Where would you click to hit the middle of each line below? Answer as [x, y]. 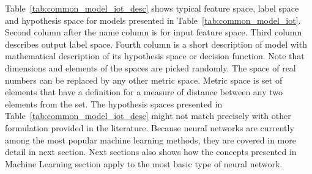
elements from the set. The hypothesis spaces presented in [114, 103]
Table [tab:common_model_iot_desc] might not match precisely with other [148, 116]
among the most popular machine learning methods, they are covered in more [150, 140]
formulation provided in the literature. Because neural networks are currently [150, 127]
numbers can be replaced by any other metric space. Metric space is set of [144, 80]
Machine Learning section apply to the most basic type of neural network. [144, 163]
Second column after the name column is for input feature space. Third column [154, 32]
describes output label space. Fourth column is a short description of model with [156, 44]
